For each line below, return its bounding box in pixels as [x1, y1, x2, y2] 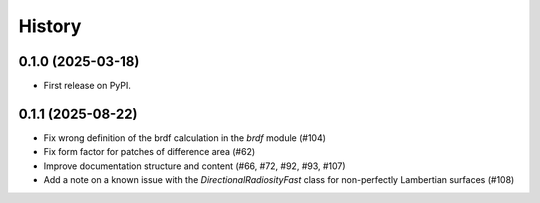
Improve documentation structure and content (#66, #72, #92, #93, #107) [43, 160, 346, 172]
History [18, 15, 82, 37]
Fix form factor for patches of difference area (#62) [43, 146, 256, 158]
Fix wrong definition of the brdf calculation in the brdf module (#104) [43, 131, 327, 144]
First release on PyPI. [43, 80, 132, 92]
